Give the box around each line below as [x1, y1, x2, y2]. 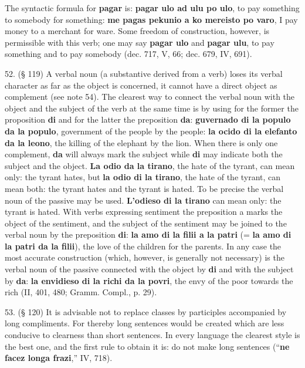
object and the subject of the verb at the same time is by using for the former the [5, 102, 299, 114]
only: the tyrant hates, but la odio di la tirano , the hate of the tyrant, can [5, 171, 281, 183]
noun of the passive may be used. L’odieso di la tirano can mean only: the [5, 194, 282, 206]
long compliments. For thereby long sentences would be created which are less [5, 317, 284, 329]
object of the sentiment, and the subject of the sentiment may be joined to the [5, 217, 287, 229]
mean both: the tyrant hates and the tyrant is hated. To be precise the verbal [5, 182, 284, 194]
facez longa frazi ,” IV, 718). [5, 352, 113, 364]
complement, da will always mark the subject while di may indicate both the [5, 148, 283, 160]
